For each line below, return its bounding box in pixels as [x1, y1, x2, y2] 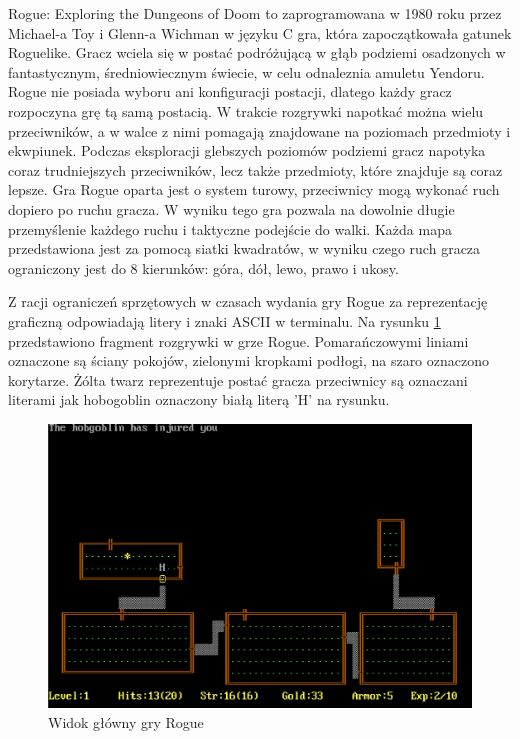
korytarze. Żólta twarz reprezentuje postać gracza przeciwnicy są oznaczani [8, 369, 468, 390]
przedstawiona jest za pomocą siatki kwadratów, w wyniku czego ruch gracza [8, 238, 481, 259]
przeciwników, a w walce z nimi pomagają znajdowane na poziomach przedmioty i [8, 120, 511, 141]
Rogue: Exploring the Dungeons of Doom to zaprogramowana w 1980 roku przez [8, 3, 502, 23]
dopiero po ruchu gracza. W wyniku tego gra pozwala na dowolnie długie [8, 198, 455, 219]
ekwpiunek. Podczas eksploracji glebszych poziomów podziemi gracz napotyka [8, 140, 486, 161]
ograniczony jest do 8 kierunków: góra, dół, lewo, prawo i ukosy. [8, 257, 399, 278]
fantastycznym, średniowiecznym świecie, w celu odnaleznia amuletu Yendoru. [8, 61, 485, 82]
